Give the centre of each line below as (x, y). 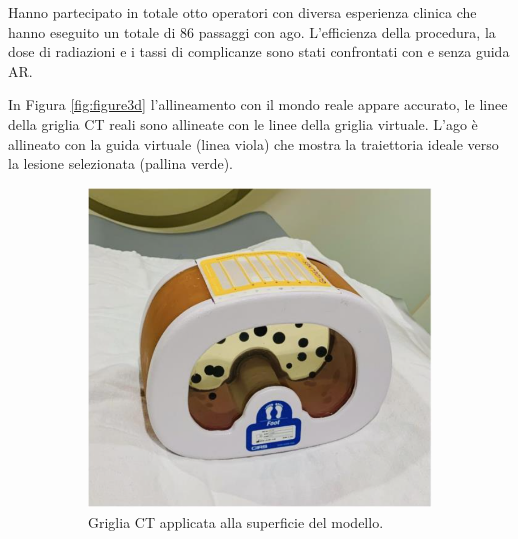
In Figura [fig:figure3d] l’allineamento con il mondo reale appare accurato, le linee (258, 104)
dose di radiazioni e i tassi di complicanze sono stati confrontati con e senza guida (259, 51)
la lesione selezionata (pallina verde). (120, 163)
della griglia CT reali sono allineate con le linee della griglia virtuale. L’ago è (243, 123)
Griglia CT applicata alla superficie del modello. (236, 521)
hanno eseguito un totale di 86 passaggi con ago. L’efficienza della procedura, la (252, 31)
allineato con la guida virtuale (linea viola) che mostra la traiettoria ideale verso (253, 143)
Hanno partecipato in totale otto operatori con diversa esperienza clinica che (242, 12)
